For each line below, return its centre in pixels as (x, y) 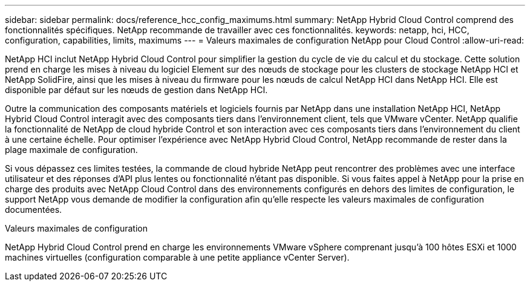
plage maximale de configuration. (71, 150)
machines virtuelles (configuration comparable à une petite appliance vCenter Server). (177, 257)
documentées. (34, 210)
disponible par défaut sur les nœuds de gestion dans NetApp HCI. (136, 90)
